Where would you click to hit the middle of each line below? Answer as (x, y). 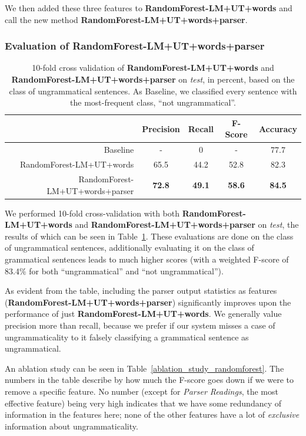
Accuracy (278, 128)
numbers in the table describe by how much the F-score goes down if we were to (149, 380)
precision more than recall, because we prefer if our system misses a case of (140, 325)
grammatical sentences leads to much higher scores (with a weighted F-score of (147, 259)
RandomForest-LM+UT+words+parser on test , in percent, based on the (153, 79)
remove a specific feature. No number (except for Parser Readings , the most (142, 391)
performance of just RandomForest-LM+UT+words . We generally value (143, 314)
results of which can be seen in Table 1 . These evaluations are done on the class (149, 236)
